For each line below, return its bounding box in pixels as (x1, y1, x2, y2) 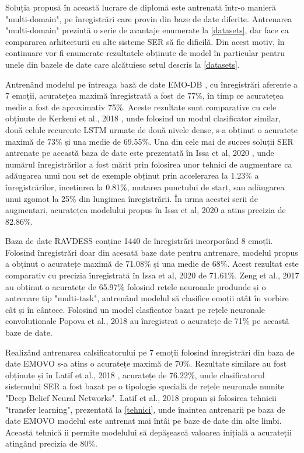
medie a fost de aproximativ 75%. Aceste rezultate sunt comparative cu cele (5, 100, 277, 113)
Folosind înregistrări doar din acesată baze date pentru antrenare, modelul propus (5, 246, 298, 258)
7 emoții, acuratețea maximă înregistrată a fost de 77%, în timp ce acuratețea (5, 89, 284, 102)
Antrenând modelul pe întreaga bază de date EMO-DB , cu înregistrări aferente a (5, 78, 298, 90)
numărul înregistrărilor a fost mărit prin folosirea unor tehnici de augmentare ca (5, 158, 292, 170)
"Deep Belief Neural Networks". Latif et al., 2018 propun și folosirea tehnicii (5, 392, 277, 403)
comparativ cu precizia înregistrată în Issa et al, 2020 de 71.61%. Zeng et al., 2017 (5, 269, 299, 281)
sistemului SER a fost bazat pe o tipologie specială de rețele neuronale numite (5, 380, 285, 392)
